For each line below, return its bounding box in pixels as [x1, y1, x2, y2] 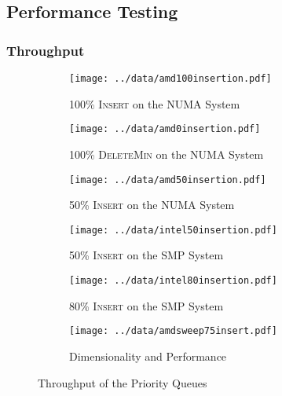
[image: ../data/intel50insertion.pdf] [69, 224, 277, 236]
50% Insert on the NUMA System [69, 196, 235, 213]
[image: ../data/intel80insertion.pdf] [69, 275, 277, 286]
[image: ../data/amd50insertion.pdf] [69, 174, 266, 185]
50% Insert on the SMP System [69, 247, 224, 263]
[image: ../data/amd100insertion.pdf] [69, 73, 272, 84]
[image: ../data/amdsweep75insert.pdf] [69, 325, 277, 337]
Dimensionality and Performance [69, 347, 227, 364]
